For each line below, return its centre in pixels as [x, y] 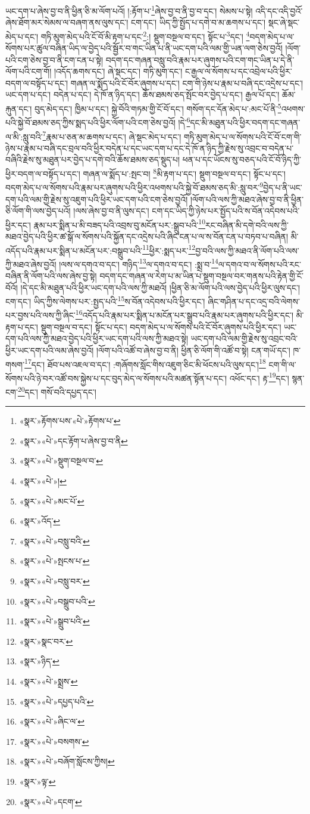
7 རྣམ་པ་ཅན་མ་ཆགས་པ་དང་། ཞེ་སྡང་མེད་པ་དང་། [112, 135]
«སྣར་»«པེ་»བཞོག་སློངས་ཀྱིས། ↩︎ [67, 761]
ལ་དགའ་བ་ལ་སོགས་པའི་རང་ [259, 264]
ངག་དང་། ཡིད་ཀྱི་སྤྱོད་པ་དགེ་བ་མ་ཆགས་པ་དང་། [198, 22]
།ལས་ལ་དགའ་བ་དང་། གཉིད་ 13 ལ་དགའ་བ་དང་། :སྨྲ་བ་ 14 [139, 263]
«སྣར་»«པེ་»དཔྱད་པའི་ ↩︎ [57, 701]
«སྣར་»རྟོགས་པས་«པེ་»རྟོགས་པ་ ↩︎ [70, 421]
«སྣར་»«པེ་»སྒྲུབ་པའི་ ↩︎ [54, 621]
